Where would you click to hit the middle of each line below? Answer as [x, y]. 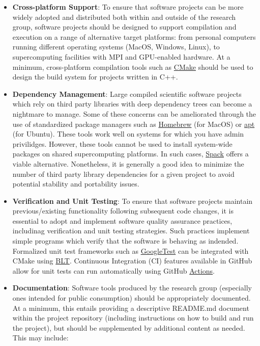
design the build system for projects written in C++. [95, 77]
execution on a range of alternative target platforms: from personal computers [134, 36]
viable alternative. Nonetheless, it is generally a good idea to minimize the [128, 163]
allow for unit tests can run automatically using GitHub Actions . [113, 270]
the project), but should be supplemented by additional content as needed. [129, 327]
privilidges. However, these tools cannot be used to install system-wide [122, 143]
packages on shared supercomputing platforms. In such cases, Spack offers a [131, 154]
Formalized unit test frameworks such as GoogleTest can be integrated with [131, 250]
